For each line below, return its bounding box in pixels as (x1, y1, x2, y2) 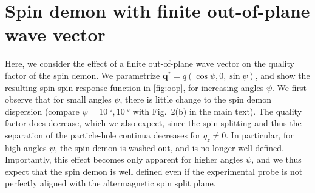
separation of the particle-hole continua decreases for (5, 128, 201, 141)
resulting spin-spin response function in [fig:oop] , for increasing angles (5, 81, 264, 93)
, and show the (255, 69, 310, 81)
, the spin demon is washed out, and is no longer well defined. (55, 141, 284, 154)
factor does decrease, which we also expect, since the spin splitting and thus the (5, 117, 302, 129)
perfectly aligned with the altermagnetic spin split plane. (5, 177, 216, 189)
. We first (272, 81, 307, 93)
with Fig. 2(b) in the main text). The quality (132, 104, 302, 117)
